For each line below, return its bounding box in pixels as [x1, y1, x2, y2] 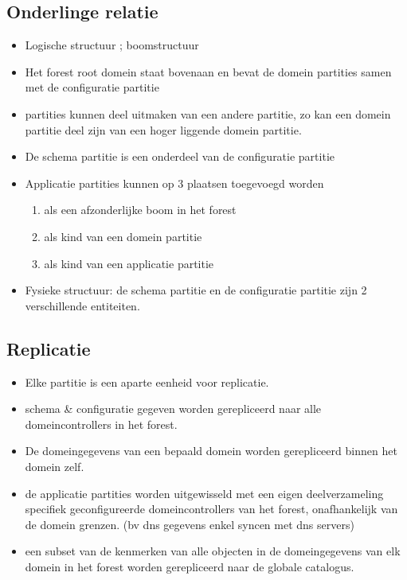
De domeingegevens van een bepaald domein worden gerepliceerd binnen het [25, 442, 397, 459]
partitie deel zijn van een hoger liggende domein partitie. [25, 121, 302, 138]
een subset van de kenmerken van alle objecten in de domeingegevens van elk [25, 543, 401, 559]
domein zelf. [25, 457, 84, 474]
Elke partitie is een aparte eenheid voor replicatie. [25, 373, 269, 390]
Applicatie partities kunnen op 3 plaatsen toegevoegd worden [25, 174, 324, 191]
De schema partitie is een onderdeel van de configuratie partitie [25, 148, 335, 165]
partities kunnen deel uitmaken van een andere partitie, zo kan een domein [25, 105, 391, 122]
